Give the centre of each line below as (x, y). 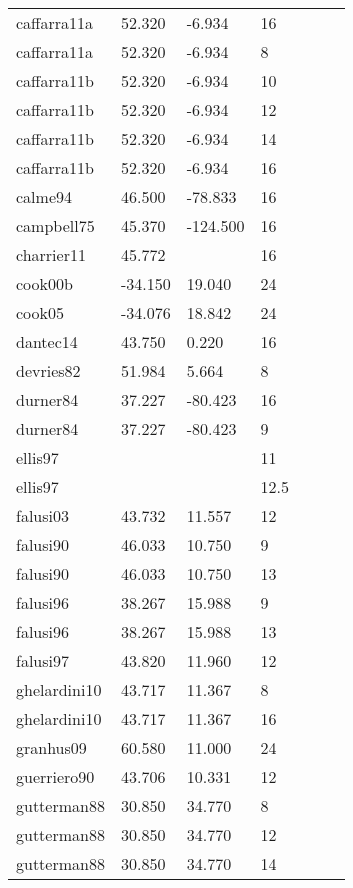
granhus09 (51, 747)
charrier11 (51, 254)
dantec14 (47, 341)
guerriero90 (55, 776)
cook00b (44, 283)
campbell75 (55, 225)
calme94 (44, 196)
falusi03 (42, 515)
